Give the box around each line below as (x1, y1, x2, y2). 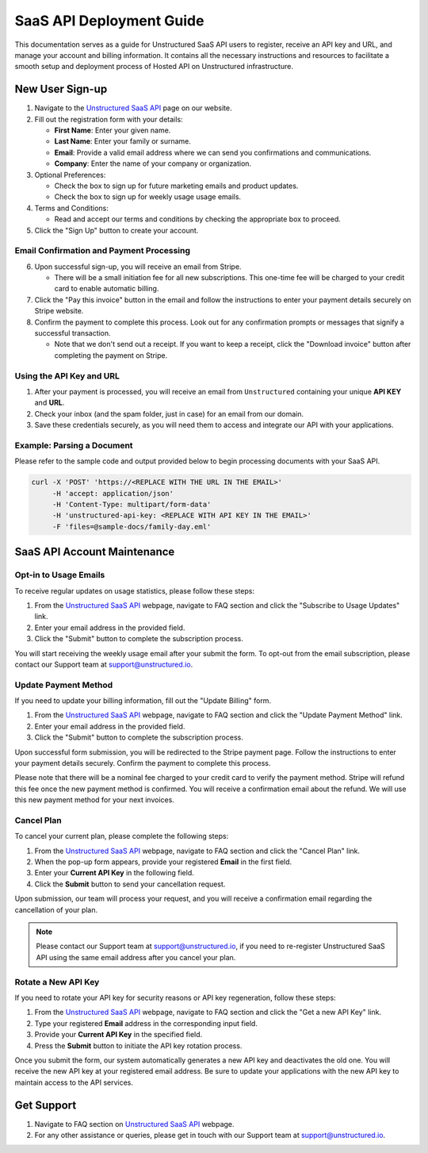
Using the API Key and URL (14, 370, 120, 381)
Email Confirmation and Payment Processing (14, 245, 190, 256)
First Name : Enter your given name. (54, 125, 171, 135)
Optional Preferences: (34, 170, 106, 179)
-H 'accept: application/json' (52, 489, 174, 498)
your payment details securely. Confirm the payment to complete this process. (14, 758, 271, 767)
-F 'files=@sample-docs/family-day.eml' (52, 522, 212, 531)
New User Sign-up (14, 83, 108, 96)
